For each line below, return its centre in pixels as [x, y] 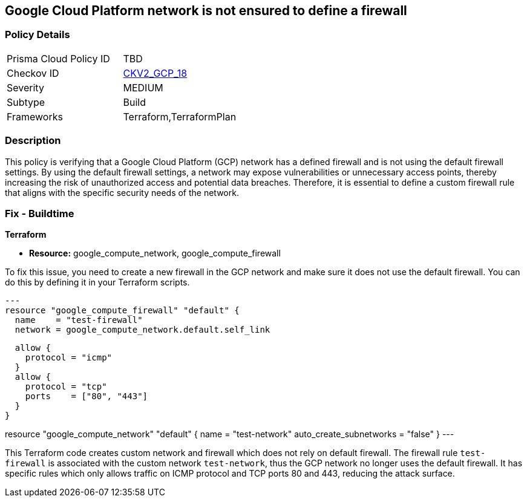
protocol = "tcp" [66, 387]
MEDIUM [143, 87]
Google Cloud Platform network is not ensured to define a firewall [206, 11]
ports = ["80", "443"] [87, 396]
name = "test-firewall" [79, 320]
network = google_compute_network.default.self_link [142, 330]
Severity [25, 87]
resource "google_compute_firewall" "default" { [122, 311]
